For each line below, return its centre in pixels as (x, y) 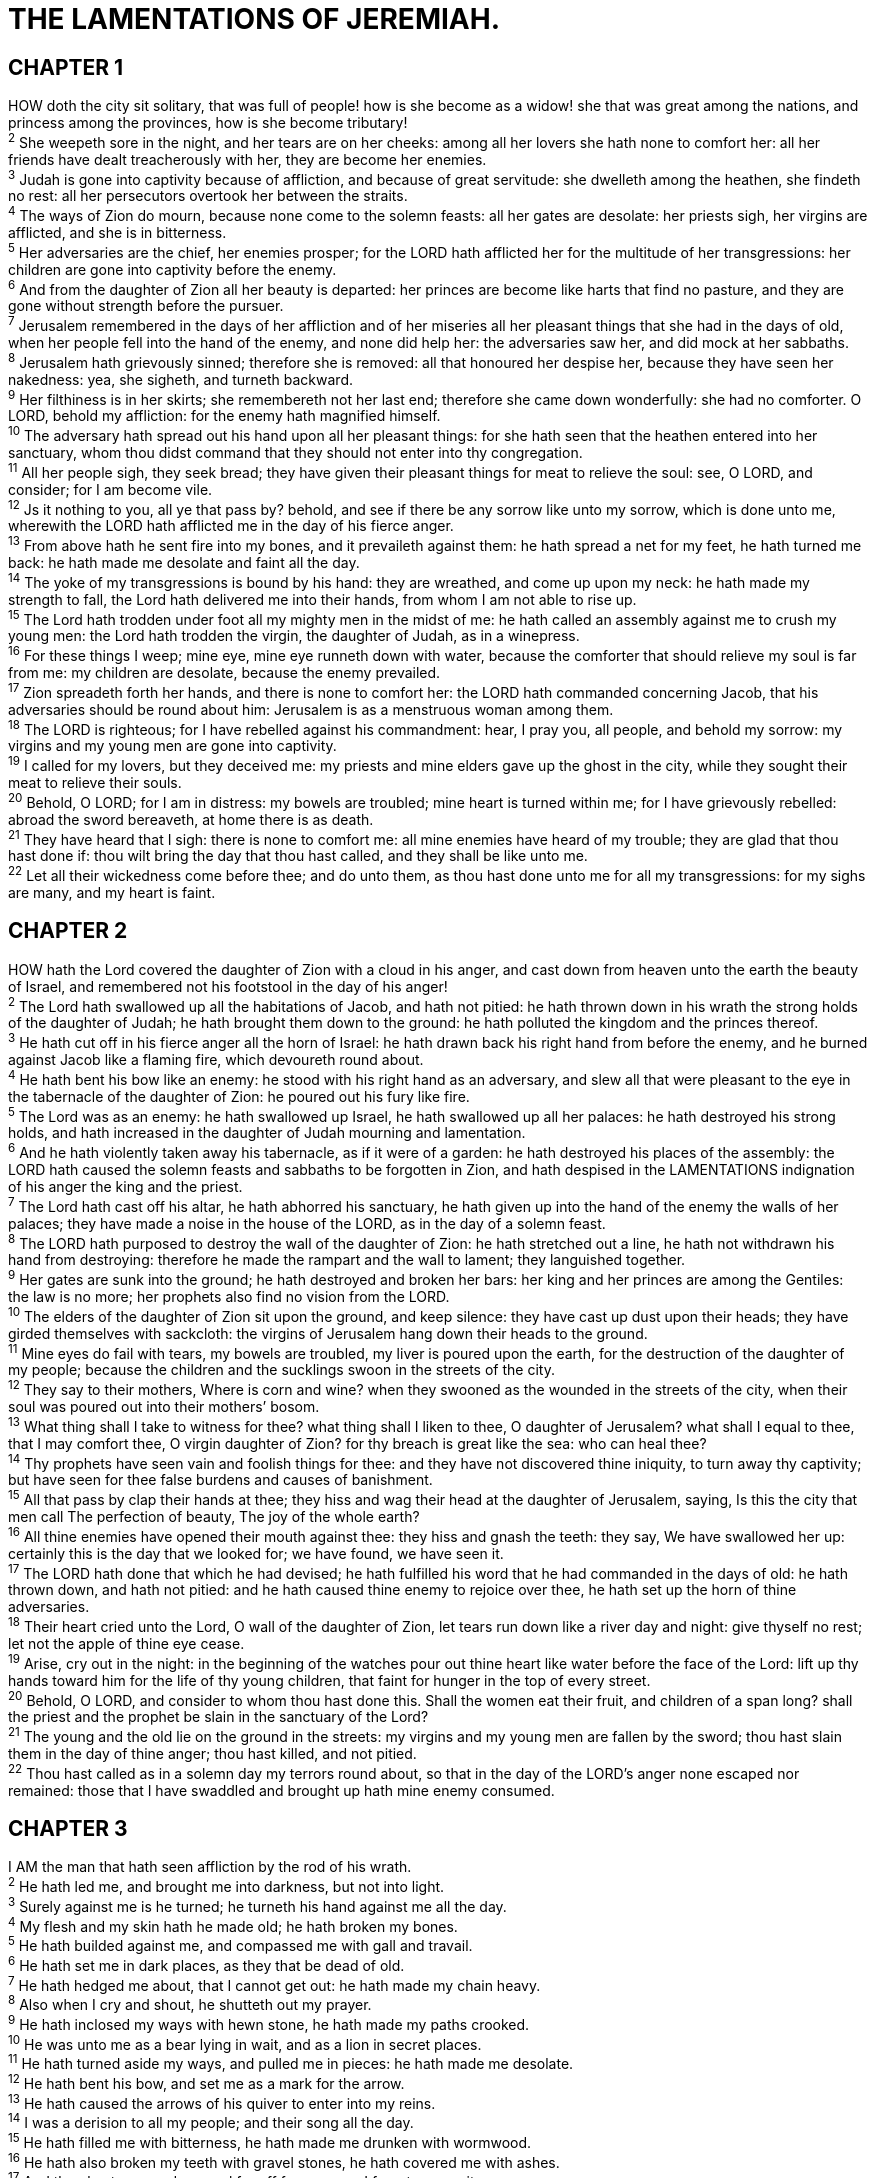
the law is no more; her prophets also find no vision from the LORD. (229, 1297)
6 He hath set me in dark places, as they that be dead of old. (206, 1964)
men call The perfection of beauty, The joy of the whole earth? (214, 1516)
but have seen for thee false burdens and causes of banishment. (220, 1480)
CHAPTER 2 (68, 931)
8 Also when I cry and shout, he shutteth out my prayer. (190, 2003)
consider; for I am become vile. (110, 489)
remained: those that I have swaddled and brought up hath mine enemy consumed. (281, 1790)
